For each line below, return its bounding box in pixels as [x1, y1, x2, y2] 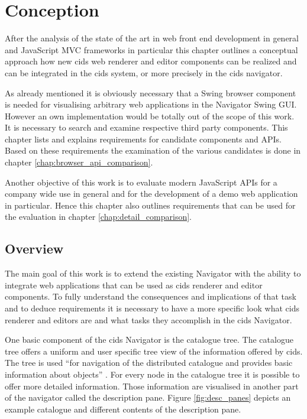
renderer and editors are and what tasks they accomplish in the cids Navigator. [5, 313, 292, 326]
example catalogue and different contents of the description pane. [5, 402, 241, 415]
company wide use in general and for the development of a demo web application [5, 187, 298, 200]
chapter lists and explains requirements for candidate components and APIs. [5, 132, 282, 145]
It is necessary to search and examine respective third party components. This [5, 121, 288, 134]
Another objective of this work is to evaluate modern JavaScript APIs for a [5, 176, 277, 188]
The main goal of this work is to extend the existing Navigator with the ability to [5, 267, 301, 280]
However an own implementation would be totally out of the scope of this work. [5, 109, 295, 122]
